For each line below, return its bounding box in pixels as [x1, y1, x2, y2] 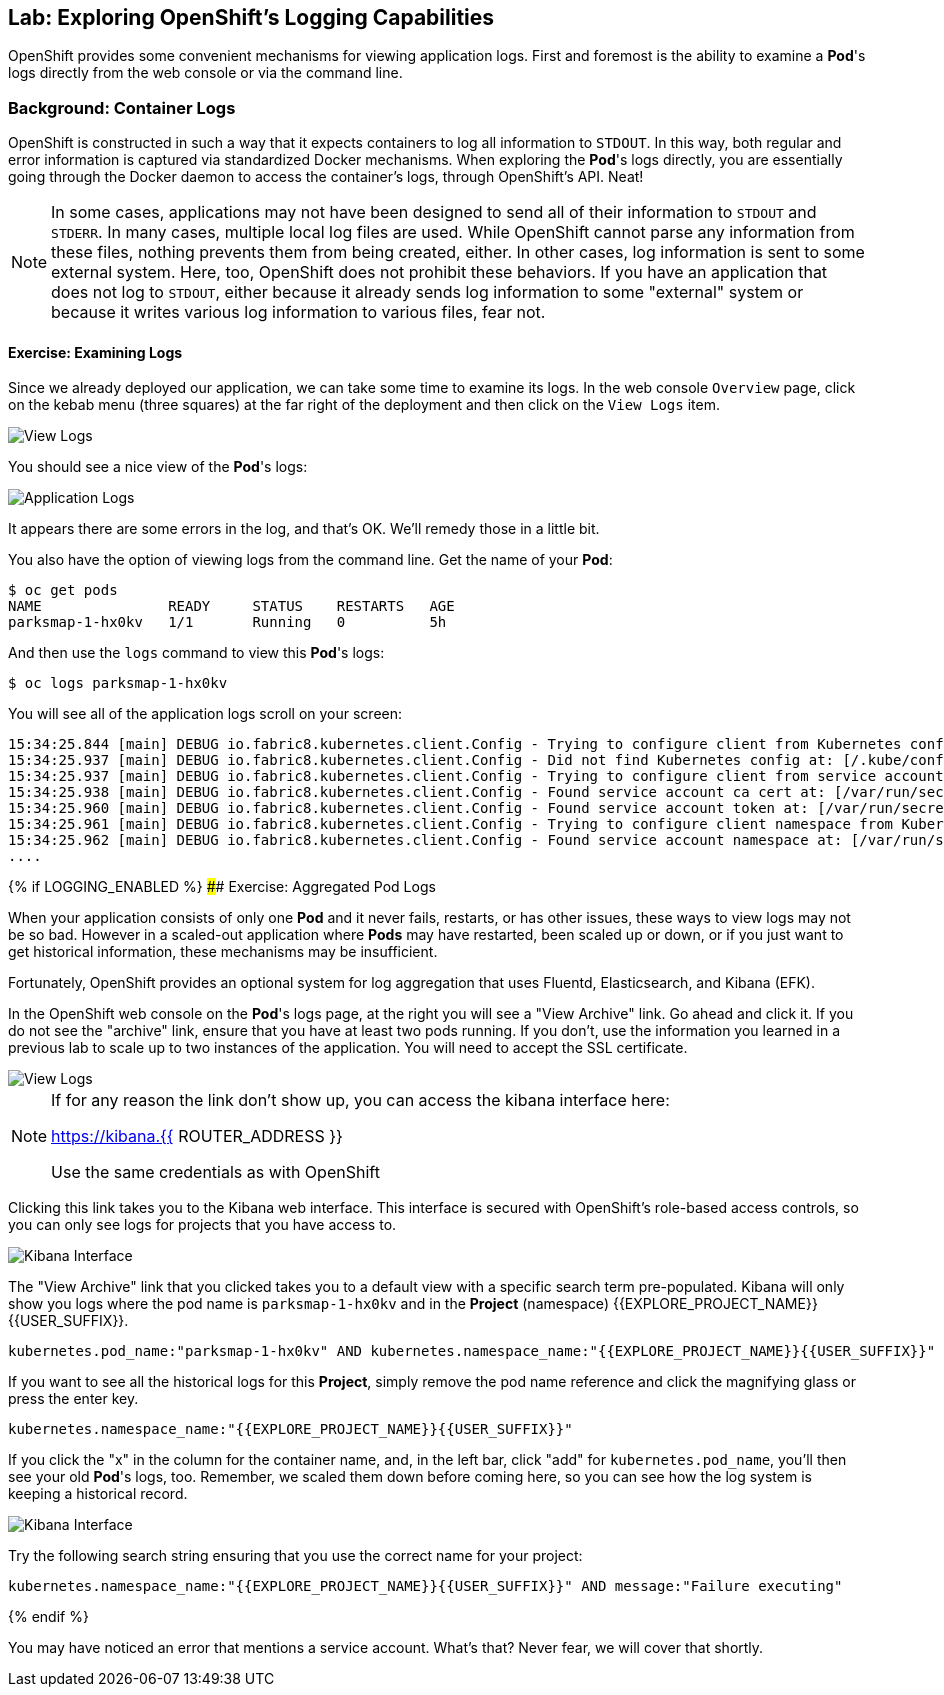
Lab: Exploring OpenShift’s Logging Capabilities [8, 5, 495, 30]
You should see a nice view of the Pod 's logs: [8, 458, 308, 476]
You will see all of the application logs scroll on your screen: [8, 705, 403, 723]
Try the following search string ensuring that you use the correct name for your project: [8, 1547, 583, 1565]
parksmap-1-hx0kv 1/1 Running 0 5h [8, 614, 447, 631]
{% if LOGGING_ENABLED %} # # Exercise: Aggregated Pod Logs [8, 878, 436, 896]
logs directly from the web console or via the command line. [8, 64, 403, 82]
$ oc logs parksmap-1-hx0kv [8, 675, 228, 692]
